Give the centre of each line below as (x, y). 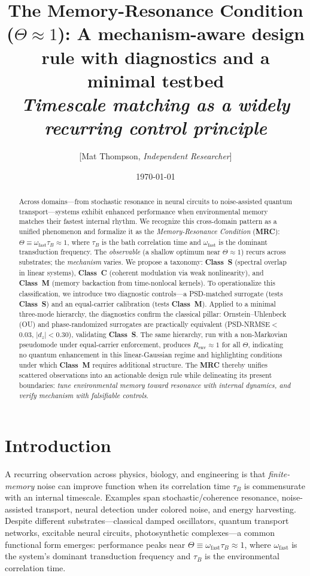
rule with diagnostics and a (156, 57)
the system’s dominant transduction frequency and (98, 556)
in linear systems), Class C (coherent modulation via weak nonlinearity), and (141, 272)
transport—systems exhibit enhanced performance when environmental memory (143, 211)
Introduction (58, 445)
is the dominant (243, 242)
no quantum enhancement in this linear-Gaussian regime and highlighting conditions (151, 354)
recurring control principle (156, 128)
